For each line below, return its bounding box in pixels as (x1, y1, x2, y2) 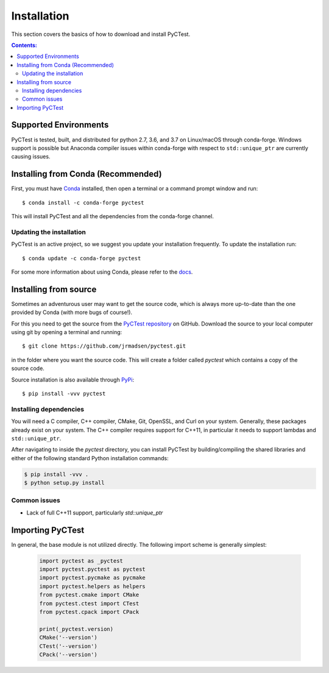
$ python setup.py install (24, 479, 105, 486)
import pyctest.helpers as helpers (39, 583, 146, 589)
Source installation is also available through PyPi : (11, 376, 134, 383)
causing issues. (11, 153, 51, 160)
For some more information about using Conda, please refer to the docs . (11, 268, 193, 276)
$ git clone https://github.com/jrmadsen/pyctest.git (22, 343, 186, 350)
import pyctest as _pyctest (39, 557, 123, 564)
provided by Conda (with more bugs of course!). (11, 308, 133, 316)
